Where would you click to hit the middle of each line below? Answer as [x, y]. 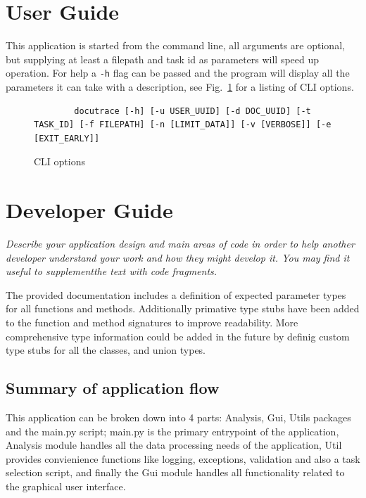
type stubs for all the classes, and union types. [106, 350]
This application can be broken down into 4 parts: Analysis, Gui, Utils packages [178, 417]
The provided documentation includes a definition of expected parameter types [176, 294]
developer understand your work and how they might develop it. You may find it [178, 257]
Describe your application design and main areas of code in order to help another [180, 244]
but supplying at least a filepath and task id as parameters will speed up [163, 59]
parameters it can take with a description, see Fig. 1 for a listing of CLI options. [180, 86]
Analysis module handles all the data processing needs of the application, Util [174, 445]
